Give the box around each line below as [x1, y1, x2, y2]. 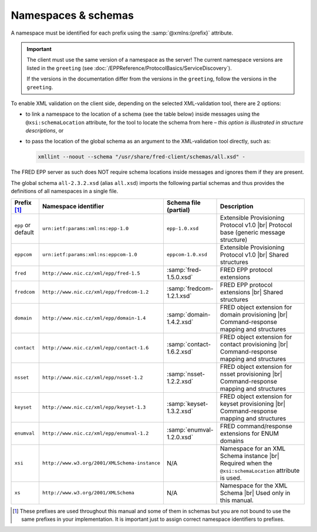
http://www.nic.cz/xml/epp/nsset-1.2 [42, 375, 143, 381]
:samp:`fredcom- [166, 284, 214, 292]
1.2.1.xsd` [166, 291, 192, 299]
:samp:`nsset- [166, 370, 205, 378]
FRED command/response [220, 422, 293, 430]
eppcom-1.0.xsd [166, 251, 208, 258]
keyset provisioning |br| [220, 399, 286, 408]
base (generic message [220, 228, 285, 236]
